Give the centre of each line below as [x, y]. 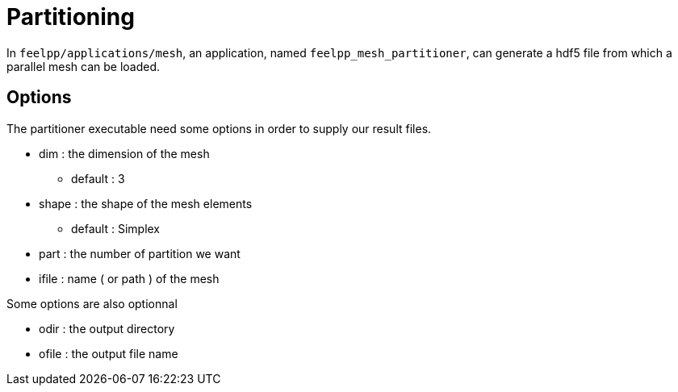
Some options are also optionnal [92, 303]
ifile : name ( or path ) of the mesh [129, 278]
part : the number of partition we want [140, 253]
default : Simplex [116, 228]
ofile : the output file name [109, 353]
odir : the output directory [107, 328]
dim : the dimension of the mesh [124, 153]
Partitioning [71, 17]
